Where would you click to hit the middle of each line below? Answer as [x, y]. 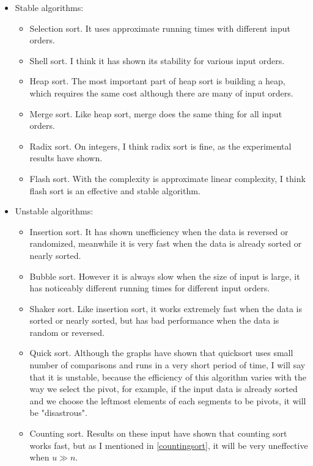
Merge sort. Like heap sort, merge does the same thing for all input [156, 113]
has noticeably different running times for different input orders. [150, 288]
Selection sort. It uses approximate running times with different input [160, 28]
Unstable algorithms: [54, 211]
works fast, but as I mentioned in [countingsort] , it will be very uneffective [169, 445]
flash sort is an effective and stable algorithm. [115, 190]
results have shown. [66, 158]
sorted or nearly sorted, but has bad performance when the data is [154, 320]
